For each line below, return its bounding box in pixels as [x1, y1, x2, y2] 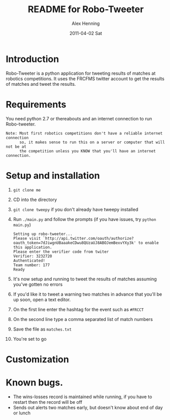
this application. [13, 245, 52, 250]
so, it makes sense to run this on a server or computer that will [19, 140, 165, 145]
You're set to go [13, 336, 47, 342]
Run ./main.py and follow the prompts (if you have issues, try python [13, 216, 156, 222]
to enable [138, 240, 159, 245]
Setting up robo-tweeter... [13, 231, 73, 237]
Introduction [6, 53, 59, 64]
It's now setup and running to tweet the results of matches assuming [13, 276, 157, 282]
